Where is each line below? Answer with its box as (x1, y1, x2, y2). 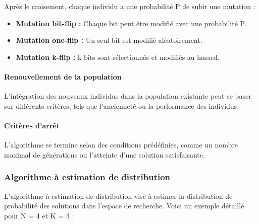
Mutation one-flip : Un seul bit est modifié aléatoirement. (16, 35, 202, 45)
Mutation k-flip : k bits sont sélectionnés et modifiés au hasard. (16, 51, 220, 62)
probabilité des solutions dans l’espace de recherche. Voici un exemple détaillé (4, 200, 244, 211)
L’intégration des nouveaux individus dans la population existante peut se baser (4, 91, 251, 101)
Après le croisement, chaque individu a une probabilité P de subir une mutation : (4, 1, 255, 11)
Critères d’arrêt (4, 120, 60, 130)
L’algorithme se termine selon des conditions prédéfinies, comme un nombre (4, 139, 238, 150)
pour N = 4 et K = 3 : (4, 210, 74, 220)
